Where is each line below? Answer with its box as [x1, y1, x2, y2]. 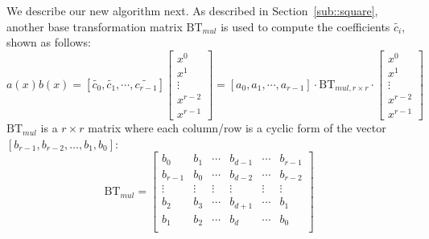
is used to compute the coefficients [221, 18, 390, 34]
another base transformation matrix [6, 18, 183, 34]
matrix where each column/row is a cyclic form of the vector [88, 119, 386, 136]
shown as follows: [6, 34, 91, 51]
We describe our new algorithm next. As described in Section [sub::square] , [6, 2, 378, 18]
